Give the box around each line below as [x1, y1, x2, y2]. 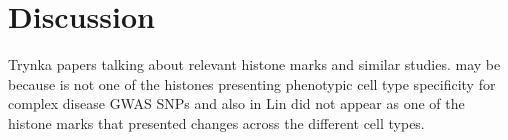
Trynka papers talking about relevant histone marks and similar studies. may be [8, 54, 501, 75]
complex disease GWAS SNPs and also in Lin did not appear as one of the [8, 93, 465, 114]
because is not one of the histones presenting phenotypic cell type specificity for [8, 73, 496, 94]
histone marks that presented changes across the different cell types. [8, 112, 425, 133]
